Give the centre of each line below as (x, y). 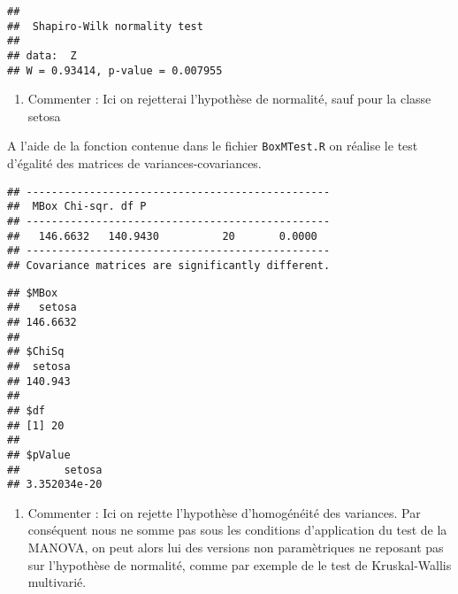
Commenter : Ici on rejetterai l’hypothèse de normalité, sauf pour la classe (229, 99)
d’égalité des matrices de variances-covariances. (134, 163)
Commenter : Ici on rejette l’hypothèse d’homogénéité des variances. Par (224, 512)
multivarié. (57, 582)
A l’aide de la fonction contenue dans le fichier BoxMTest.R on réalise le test (213, 146)
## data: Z (42, 55)
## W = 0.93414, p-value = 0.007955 (115, 70)
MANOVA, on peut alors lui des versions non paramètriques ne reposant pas (236, 548)
